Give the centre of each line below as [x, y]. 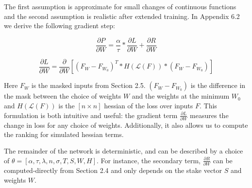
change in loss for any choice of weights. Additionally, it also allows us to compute [126, 125]
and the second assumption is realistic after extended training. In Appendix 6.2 [122, 16]
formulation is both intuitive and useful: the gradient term [91, 115]
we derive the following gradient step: [59, 26]
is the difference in [218, 85]
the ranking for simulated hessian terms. [64, 134]
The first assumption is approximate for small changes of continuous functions [120, 6]
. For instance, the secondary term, [149, 160]
